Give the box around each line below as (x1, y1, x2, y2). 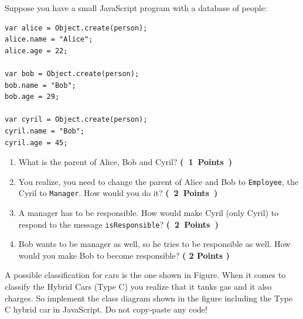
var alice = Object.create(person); (5, 23, 148, 32)
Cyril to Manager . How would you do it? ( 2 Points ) (18, 187, 218, 199)
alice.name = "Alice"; (5, 35, 93, 44)
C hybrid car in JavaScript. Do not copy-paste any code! (5, 303, 207, 315)
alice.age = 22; (5, 46, 68, 55)
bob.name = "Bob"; (5, 81, 76, 90)
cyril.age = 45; (5, 138, 68, 147)
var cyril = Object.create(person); (5, 115, 148, 124)
